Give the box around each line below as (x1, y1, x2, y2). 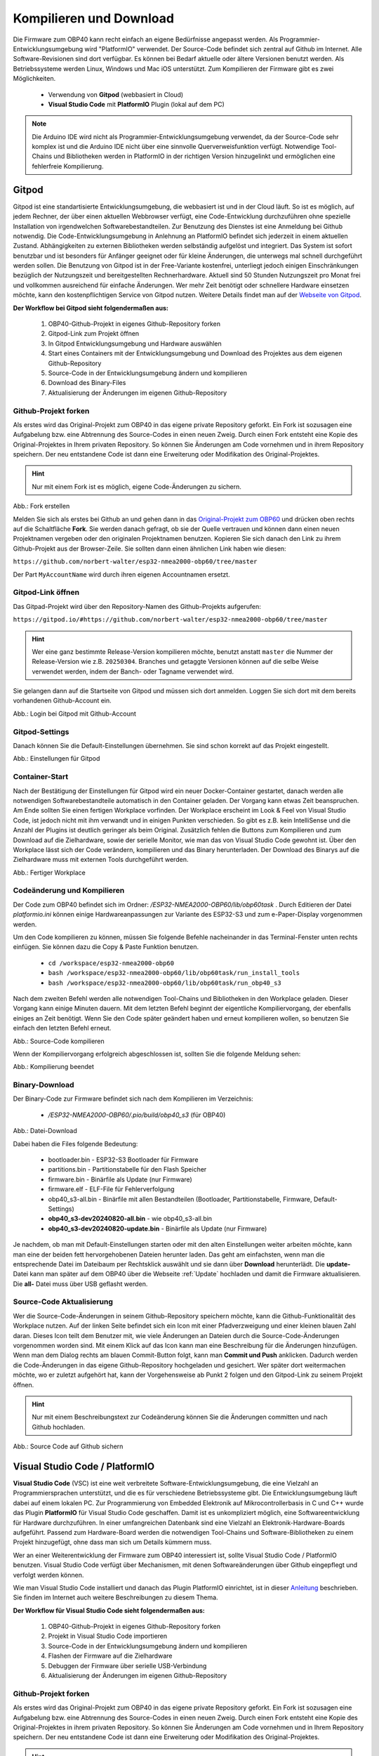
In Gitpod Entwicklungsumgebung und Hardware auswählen (48, 339, 222, 348)
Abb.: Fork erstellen (13, 502, 70, 511)
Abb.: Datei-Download (13, 1127, 77, 1135)
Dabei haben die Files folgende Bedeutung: (13, 1139, 138, 1148)
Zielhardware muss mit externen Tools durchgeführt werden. (13, 856, 189, 864)
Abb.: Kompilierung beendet (13, 1063, 95, 1071)
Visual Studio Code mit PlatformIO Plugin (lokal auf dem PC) (48, 100, 225, 108)
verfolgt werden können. (13, 1571, 84, 1579)
